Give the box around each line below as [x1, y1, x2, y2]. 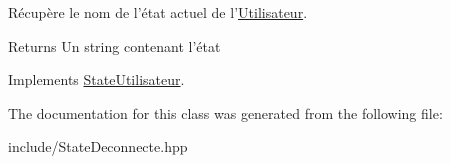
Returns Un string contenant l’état [8, 35, 221, 56]
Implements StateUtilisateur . [8, 69, 185, 90]
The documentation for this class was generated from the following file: [8, 102, 443, 123]
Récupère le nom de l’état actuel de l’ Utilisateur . [8, 2, 308, 22]
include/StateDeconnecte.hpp [8, 136, 188, 157]
